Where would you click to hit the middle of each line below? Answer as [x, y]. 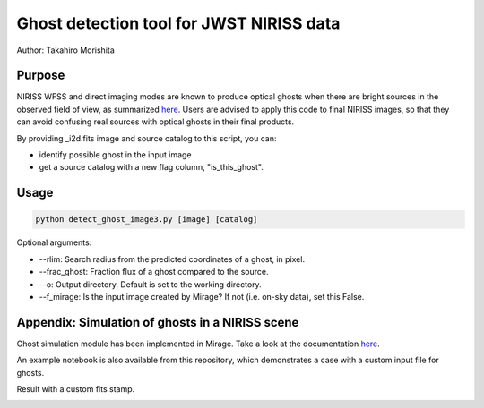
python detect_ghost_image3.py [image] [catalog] [147, 220]
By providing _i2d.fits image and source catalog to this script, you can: [147, 138]
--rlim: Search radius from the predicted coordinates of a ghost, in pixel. [172, 259]
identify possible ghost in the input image [115, 155]
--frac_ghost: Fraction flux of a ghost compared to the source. [154, 272]
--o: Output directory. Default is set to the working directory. [150, 284]
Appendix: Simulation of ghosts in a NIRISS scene [158, 322]
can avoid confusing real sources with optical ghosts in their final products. [156, 122]
